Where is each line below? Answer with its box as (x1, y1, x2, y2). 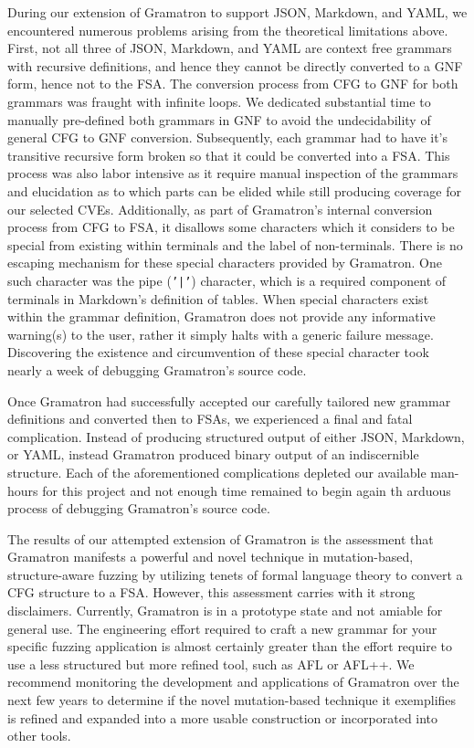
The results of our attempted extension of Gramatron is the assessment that (7, 529, 434, 548)
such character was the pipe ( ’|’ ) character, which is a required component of (7, 270, 447, 290)
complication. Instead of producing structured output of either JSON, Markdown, (7, 427, 465, 446)
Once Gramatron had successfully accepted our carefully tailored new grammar (7, 391, 451, 410)
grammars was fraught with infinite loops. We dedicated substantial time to (7, 91, 431, 111)
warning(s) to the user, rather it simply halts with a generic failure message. (7, 324, 434, 343)
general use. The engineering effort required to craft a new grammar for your (7, 618, 437, 637)
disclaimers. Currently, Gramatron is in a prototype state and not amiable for (7, 601, 443, 620)
